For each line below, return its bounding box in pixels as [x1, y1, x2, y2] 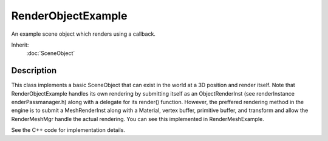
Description [11, 65, 57, 76]
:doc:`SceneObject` [26, 50, 75, 57]
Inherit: [11, 41, 29, 48]
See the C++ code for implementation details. [11, 126, 126, 134]
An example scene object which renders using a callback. [11, 30, 156, 38]
